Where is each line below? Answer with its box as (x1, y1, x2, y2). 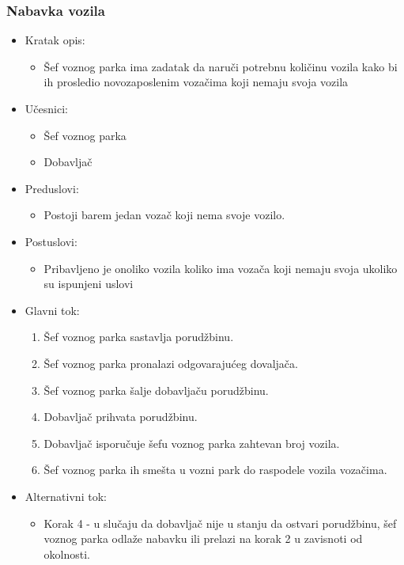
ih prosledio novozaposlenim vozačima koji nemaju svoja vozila (43, 74, 349, 90)
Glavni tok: (25, 301, 80, 318)
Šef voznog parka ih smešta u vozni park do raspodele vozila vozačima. (43, 461, 387, 478)
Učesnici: (25, 100, 68, 116)
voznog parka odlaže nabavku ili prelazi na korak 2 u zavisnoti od (43, 530, 363, 547)
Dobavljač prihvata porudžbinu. (43, 408, 198, 425)
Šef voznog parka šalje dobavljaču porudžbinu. (43, 381, 269, 398)
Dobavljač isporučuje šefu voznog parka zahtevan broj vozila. (43, 434, 340, 451)
